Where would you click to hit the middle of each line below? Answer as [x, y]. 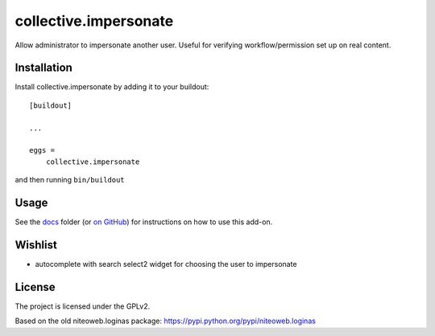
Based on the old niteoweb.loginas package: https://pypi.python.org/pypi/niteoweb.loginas [165, 321]
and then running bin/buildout [70, 180]
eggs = [42, 150]
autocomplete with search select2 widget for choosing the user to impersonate [166, 264]
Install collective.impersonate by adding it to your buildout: [112, 87]
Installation [43, 68]
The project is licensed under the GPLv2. [83, 306]
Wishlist [36, 245]
